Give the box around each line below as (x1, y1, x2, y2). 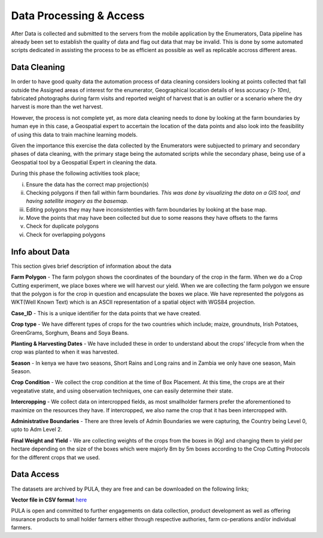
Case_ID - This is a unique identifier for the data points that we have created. (11, 309, 202, 317)
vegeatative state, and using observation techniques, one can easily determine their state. (11, 387, 233, 394)
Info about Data (11, 246, 70, 257)
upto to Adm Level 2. (11, 426, 63, 433)
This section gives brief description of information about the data (11, 262, 172, 270)
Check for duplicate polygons (26, 222, 99, 230)
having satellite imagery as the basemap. (26, 198, 129, 205)
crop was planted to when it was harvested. (11, 348, 119, 356)
